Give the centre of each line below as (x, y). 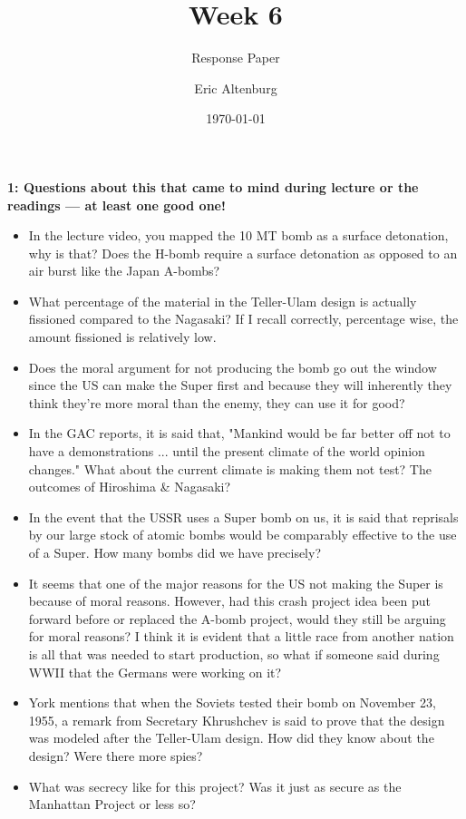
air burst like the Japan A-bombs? (124, 271)
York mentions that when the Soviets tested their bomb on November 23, (232, 702)
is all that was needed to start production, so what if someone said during (234, 653)
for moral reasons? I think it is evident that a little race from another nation (241, 636)
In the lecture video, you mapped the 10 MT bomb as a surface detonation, (238, 235)
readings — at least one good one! (116, 205)
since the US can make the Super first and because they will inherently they (240, 385)
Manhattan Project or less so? (112, 804)
